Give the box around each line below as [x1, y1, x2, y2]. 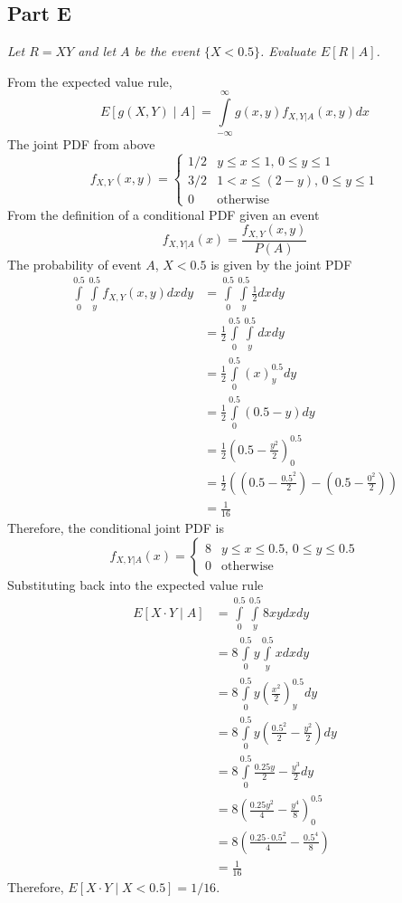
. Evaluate [260, 42, 316, 61]
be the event [134, 42, 200, 61]
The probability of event [7, 254, 142, 273]
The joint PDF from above [7, 134, 155, 153]
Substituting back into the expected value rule [7, 575, 264, 594]
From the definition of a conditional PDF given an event [7, 204, 320, 223]
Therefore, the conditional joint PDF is [7, 518, 224, 537]
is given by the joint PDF [210, 254, 352, 273]
